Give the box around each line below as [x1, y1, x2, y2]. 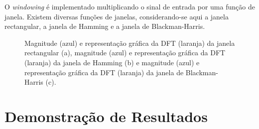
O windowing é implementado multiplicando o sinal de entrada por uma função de [4, 1, 255, 11]
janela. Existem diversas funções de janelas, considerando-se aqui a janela [4, 11, 229, 21]
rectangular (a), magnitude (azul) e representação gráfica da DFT [24, 47, 226, 58]
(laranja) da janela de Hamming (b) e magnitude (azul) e [24, 57, 200, 67]
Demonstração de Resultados [4, 106, 208, 126]
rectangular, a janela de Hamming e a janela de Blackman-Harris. [4, 21, 205, 31]
